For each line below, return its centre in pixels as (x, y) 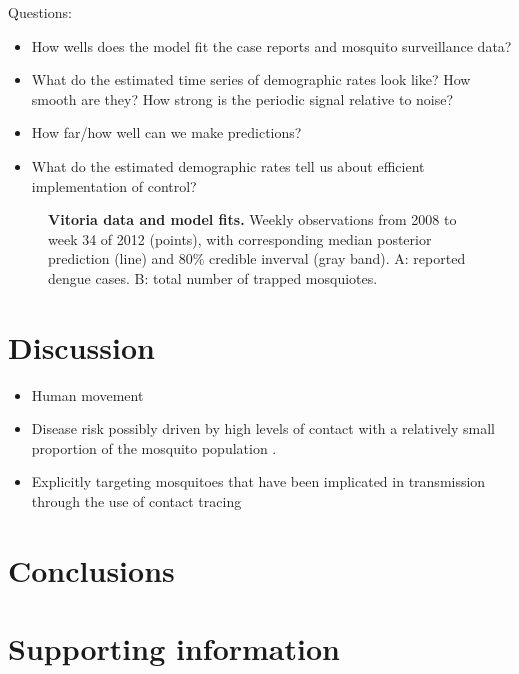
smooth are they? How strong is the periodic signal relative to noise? (242, 98)
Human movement (87, 394)
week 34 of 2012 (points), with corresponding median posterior (240, 238)
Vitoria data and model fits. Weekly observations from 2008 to (252, 219)
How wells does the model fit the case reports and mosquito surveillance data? (271, 45)
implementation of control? (114, 185)
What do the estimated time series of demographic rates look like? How (251, 79)
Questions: (40, 12)
